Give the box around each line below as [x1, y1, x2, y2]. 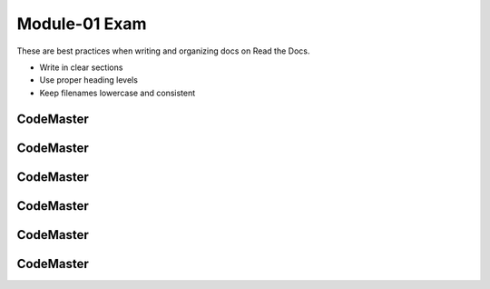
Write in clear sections [39, 62, 123, 73]
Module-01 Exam [16, 14, 147, 34]
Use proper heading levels [39, 75, 138, 85]
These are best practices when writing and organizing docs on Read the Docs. [16, 45, 310, 56]
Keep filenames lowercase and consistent [39, 87, 196, 98]
